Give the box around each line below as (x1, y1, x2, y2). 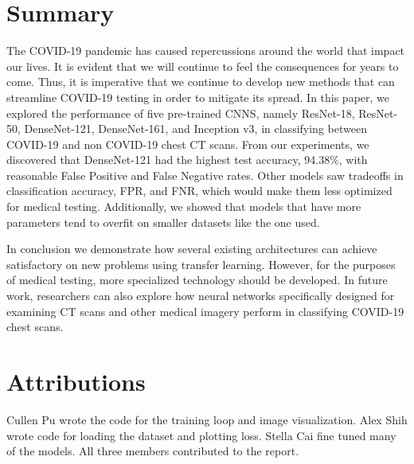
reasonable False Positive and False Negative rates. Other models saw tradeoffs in (6, 166, 404, 183)
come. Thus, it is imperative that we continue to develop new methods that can (6, 73, 395, 90)
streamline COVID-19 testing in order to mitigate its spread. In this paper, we (6, 88, 390, 105)
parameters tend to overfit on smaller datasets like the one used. (6, 213, 320, 230)
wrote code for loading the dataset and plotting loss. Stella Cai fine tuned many (6, 427, 396, 443)
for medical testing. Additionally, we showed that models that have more (6, 198, 361, 215)
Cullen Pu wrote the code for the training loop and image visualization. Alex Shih (6, 411, 408, 427)
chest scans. (6, 318, 64, 335)
